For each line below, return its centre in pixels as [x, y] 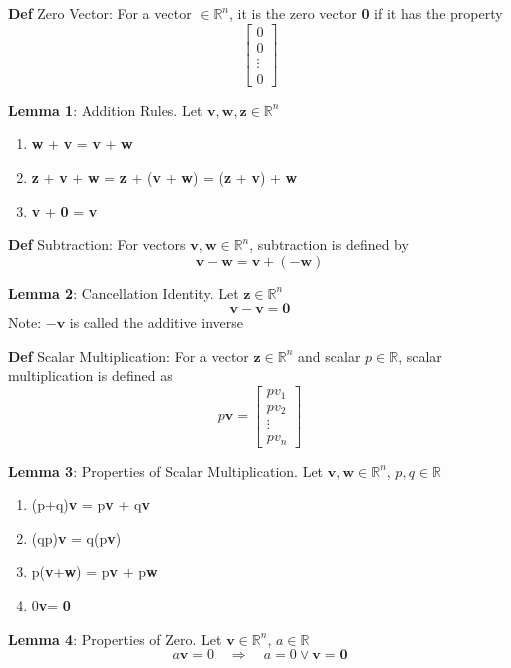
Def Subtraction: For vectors [97, 244]
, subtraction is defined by [329, 244]
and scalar [329, 355]
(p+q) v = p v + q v [90, 504]
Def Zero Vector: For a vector [100, 13]
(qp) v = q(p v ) [76, 537]
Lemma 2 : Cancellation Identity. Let [123, 292]
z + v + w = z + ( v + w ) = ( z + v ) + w [164, 176]
